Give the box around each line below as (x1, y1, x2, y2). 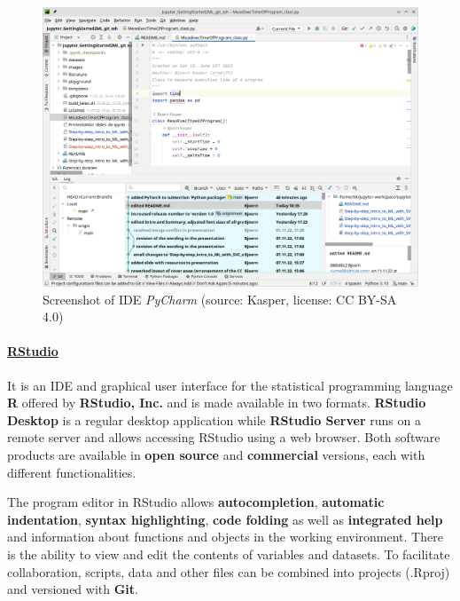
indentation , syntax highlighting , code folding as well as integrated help (7, 510, 443, 528)
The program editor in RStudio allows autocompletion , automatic (7, 493, 385, 511)
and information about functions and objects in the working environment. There (7, 527, 443, 546)
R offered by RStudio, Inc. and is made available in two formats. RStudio (7, 393, 426, 412)
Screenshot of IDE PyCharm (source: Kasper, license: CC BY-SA (43, 289, 397, 308)
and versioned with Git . (7, 580, 138, 598)
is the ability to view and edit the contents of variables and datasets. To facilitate (7, 545, 450, 564)
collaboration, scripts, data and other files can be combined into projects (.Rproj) (7, 562, 450, 581)
